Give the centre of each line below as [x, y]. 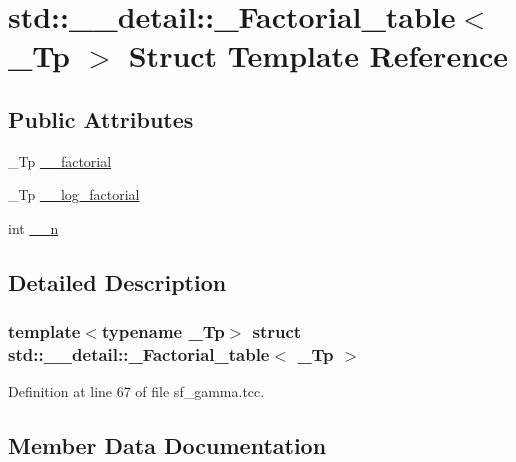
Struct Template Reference [318, 55]
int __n [33, 227]
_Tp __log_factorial [74, 194]
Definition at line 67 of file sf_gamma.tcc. [136, 391]
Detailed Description [117, 281]
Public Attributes [101, 118]
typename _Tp [163, 331]
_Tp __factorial [60, 160]
